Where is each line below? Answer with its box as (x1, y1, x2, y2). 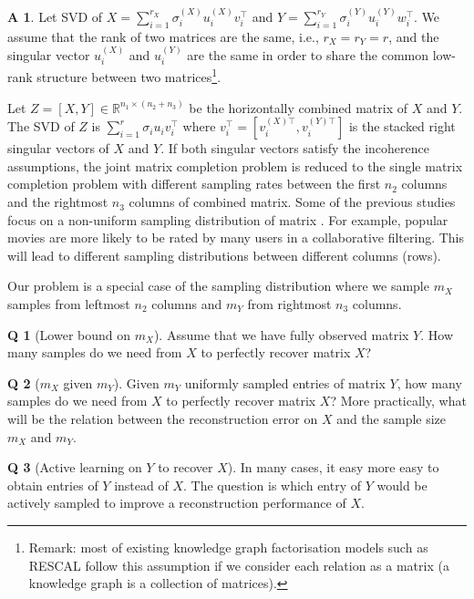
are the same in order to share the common (187, 46, 428, 65)
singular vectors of (7, 139, 109, 158)
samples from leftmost (7, 294, 130, 314)
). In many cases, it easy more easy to (227, 458, 439, 477)
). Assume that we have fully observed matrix (153, 325, 409, 344)
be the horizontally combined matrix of (189, 98, 408, 117)
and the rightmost (7, 192, 108, 212)
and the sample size (336, 409, 447, 428)
